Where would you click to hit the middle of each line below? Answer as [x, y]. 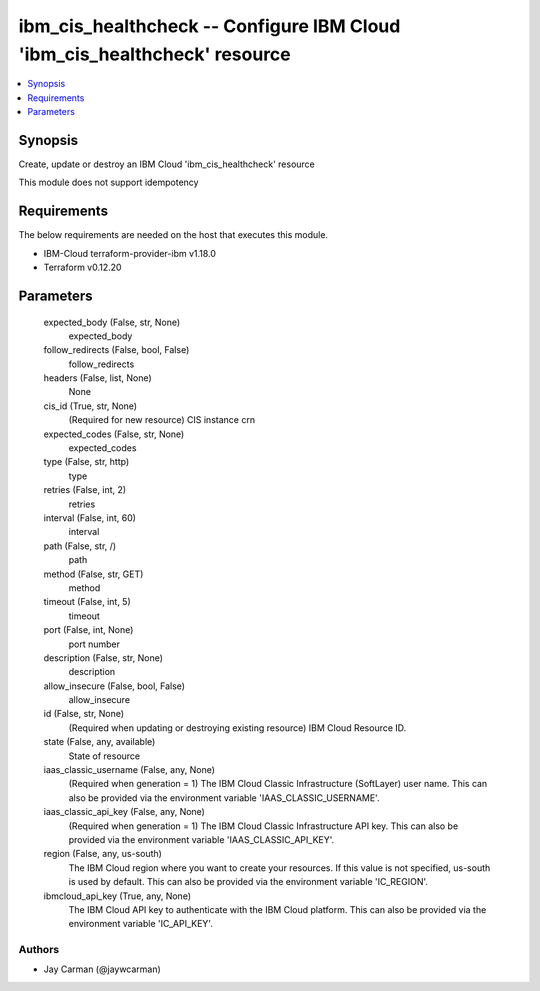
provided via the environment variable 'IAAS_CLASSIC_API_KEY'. [201, 839]
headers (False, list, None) [97, 378]
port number [94, 644]
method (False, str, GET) [93, 574]
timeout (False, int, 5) [87, 602]
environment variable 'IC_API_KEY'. [141, 924]
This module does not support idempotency [108, 182]
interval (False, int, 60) [90, 517]
